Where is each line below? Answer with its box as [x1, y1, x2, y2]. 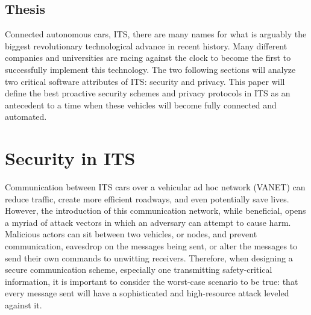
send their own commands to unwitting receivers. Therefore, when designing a [5, 251, 293, 264]
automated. [5, 110, 47, 123]
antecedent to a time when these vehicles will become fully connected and [5, 98, 277, 111]
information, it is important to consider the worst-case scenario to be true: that [5, 275, 298, 287]
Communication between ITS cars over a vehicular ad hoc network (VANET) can [5, 181, 306, 193]
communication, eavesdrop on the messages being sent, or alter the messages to [5, 240, 298, 252]
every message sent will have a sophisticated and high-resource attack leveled [5, 287, 289, 299]
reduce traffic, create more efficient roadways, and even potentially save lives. [5, 192, 289, 205]
